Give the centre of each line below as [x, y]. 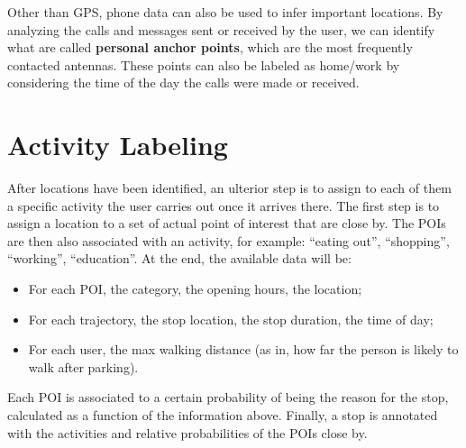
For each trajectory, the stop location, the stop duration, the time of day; [231, 319]
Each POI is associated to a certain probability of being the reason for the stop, [228, 397]
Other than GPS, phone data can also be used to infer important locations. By [225, 12]
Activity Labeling [118, 145]
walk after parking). [83, 366]
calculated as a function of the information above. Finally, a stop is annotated [223, 415]
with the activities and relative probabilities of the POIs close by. [187, 432]
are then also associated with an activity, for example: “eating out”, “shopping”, [228, 240]
